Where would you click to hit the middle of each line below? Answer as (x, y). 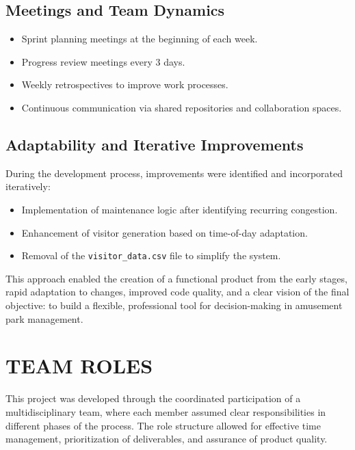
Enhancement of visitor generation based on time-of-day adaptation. (165, 232)
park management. (44, 318)
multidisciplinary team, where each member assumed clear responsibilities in (166, 411)
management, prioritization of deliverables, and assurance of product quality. (167, 439)
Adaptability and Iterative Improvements (155, 144)
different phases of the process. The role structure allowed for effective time (163, 425)
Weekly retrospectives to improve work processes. (125, 84)
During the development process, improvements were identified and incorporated (174, 173)
